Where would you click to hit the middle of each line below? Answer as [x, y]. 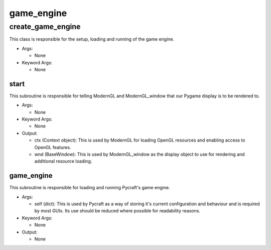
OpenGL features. [53, 147]
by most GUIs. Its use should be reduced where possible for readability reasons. [117, 211]
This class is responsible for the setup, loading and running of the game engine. [92, 39]
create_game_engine [45, 27]
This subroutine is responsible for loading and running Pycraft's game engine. [90, 188]
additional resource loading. [63, 161]
